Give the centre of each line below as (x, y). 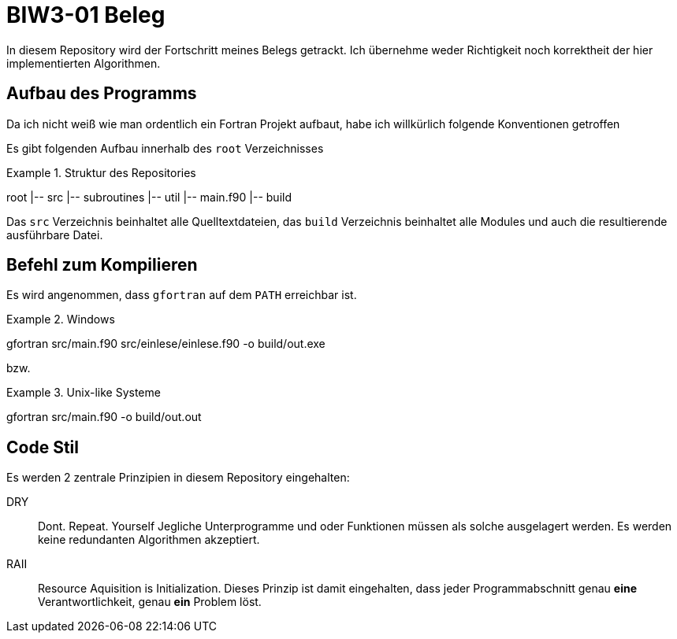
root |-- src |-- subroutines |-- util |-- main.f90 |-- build (149, 197)
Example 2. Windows (61, 319)
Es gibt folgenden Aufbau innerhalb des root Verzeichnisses (165, 148)
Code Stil (43, 447)
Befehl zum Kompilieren (102, 265)
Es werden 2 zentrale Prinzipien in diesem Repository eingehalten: (178, 478)
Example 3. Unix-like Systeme (84, 393)
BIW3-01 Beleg (86, 15)
